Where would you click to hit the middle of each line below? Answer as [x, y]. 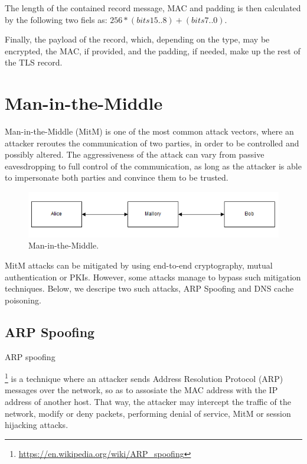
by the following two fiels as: [56, 19]
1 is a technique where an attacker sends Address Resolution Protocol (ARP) [144, 378]
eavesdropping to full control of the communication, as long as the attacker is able [153, 166]
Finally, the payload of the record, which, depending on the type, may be [137, 39]
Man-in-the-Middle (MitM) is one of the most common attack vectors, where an [149, 131]
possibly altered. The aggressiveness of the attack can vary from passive [135, 154]
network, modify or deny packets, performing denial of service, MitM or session [148, 413]
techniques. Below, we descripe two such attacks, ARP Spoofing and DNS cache [149, 288]
